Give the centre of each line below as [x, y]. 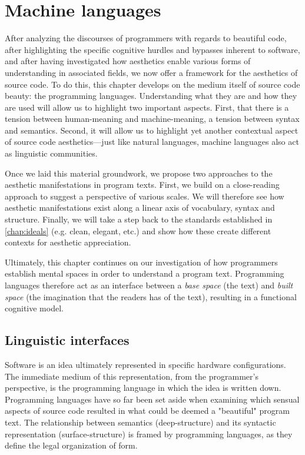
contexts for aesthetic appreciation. [68, 242]
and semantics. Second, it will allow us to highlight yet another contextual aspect [152, 130]
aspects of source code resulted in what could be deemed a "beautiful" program [147, 411]
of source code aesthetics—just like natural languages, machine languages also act [152, 142]
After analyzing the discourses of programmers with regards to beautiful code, [146, 38]
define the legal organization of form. [71, 445]
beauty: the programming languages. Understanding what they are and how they [151, 96]
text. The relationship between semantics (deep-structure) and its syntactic [140, 422]
